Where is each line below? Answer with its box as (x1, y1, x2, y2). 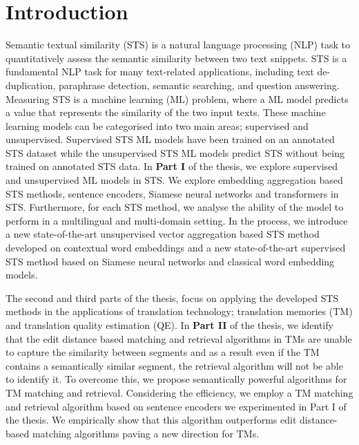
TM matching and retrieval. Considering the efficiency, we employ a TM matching (6, 385, 353, 399)
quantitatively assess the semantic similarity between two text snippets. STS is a (6, 50, 347, 65)
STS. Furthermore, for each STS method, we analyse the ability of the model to (6, 200, 344, 214)
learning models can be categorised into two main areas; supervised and (6, 118, 309, 133)
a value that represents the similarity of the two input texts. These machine (6, 105, 326, 120)
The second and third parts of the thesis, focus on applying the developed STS (6, 290, 339, 305)
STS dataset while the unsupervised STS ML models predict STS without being (6, 145, 345, 160)
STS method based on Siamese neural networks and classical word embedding (6, 254, 335, 268)
